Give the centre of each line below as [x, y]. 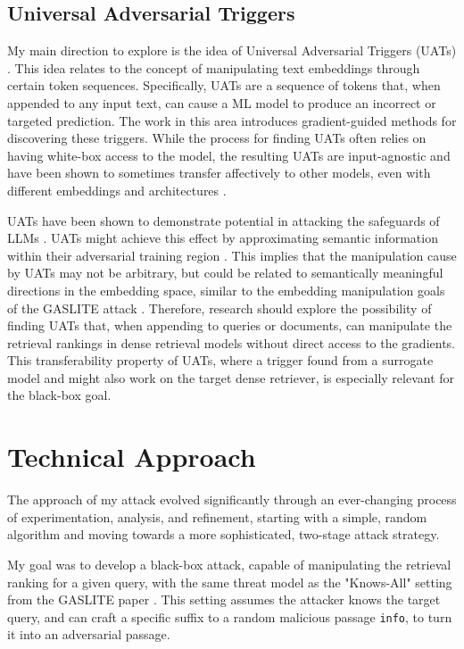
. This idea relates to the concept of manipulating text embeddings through [214, 67]
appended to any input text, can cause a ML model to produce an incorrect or [222, 102]
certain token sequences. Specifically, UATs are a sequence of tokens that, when [224, 85]
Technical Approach [132, 457]
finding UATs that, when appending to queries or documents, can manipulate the [230, 325]
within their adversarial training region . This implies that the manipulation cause [232, 255]
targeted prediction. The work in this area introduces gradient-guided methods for [232, 120]
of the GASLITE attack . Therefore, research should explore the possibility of [220, 308]
